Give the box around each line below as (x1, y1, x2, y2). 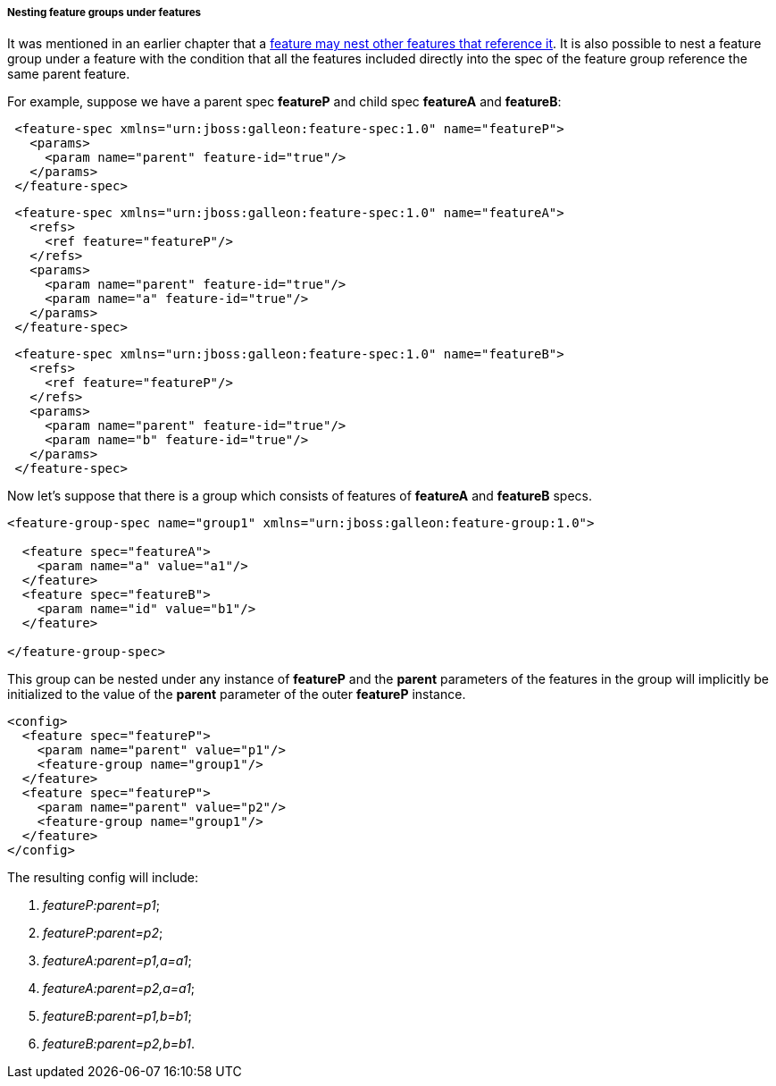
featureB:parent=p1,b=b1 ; (43, 1008, 192, 1024)
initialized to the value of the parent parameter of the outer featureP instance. (7, 686, 466, 703)
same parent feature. (7, 66, 130, 82)
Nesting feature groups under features (7, 6, 202, 19)
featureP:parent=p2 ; (43, 925, 163, 941)
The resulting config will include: (7, 870, 199, 886)
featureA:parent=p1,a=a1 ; (43, 953, 192, 969)
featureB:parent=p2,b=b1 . (43, 1036, 195, 1052)
